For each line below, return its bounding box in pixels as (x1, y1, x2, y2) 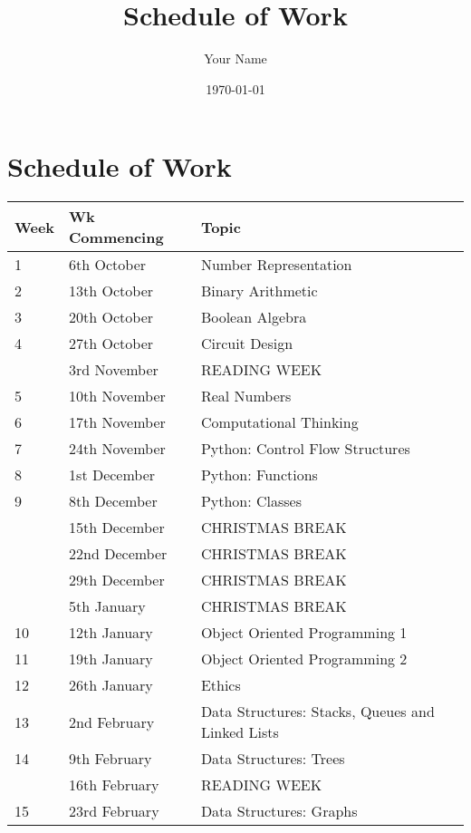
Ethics (200, 674, 241, 696)
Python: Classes (200, 490, 303, 512)
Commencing (69, 227, 164, 248)
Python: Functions (200, 464, 318, 486)
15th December (69, 517, 165, 538)
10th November (69, 385, 166, 407)
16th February (69, 774, 159, 796)
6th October (69, 254, 147, 276)
